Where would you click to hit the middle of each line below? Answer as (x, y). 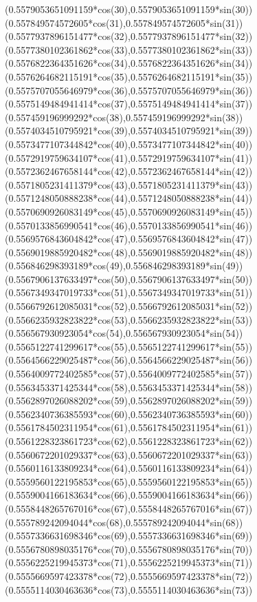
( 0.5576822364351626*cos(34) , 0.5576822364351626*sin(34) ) (129, 63)
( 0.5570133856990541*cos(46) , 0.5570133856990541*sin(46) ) (129, 225)
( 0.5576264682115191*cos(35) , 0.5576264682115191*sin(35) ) (129, 76)
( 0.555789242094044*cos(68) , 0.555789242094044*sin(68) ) (124, 522)
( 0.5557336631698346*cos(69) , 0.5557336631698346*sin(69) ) (129, 536)
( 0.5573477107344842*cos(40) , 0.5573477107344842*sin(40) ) (129, 144)
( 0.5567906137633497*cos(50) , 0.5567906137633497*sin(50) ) (129, 279)
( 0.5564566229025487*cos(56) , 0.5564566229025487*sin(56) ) (129, 360)
